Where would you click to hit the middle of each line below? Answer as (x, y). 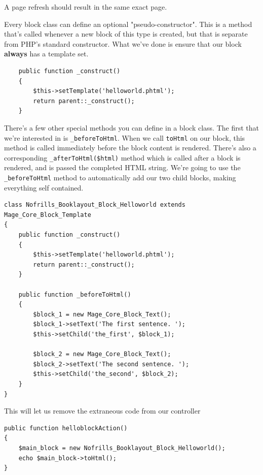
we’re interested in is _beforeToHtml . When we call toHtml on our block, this (125, 137)
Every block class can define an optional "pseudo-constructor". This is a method (128, 24)
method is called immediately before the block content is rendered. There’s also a (130, 148)
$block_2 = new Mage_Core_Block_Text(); (102, 354)
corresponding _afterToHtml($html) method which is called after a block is (122, 157)
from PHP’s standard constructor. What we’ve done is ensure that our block (123, 43)
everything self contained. (44, 187)
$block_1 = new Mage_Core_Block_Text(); (102, 314)
